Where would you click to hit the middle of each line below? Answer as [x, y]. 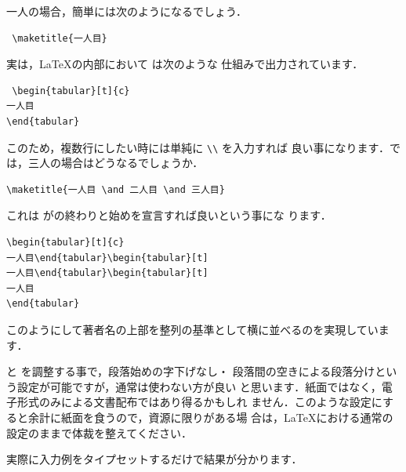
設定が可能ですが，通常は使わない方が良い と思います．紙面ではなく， [199, 386]
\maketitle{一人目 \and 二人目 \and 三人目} [116, 189]
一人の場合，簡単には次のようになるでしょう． [127, 11]
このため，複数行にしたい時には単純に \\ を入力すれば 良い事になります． [198, 147]
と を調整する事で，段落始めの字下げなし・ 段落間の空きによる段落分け [191, 371]
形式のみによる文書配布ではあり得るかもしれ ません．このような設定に [199, 402]
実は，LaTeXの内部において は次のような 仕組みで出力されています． [185, 64]
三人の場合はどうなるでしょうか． [116, 163]
